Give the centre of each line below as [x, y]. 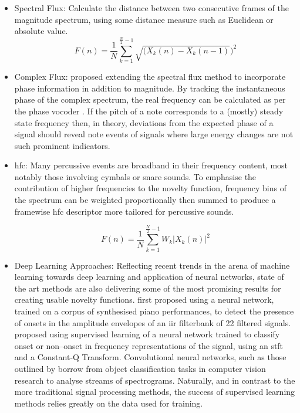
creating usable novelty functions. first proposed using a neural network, [144, 299]
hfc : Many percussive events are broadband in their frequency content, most [151, 165]
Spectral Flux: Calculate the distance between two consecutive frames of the [151, 8]
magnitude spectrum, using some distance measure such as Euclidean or [144, 19]
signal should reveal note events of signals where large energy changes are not [154, 134]
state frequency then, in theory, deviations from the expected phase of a [144, 122]
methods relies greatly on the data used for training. [109, 403]
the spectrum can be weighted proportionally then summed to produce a [145, 200]
